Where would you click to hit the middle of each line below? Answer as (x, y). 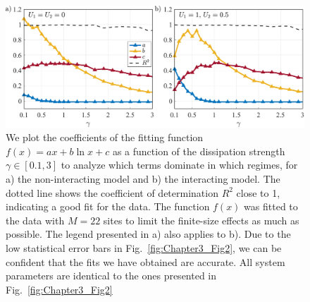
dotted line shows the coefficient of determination (112, 192)
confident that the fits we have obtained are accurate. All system (145, 261)
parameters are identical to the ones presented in (111, 276)
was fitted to (271, 206)
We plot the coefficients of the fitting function (105, 137)
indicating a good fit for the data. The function (108, 206)
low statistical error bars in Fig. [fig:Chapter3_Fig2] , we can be (144, 248)
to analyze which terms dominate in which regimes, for (179, 165)
